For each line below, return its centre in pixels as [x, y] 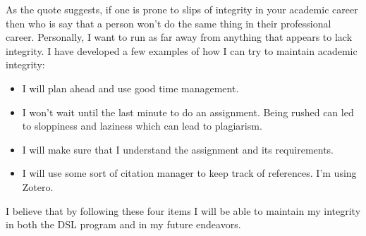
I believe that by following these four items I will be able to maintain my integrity [183, 210]
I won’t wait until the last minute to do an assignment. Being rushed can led [188, 112]
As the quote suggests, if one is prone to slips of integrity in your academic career [182, 9]
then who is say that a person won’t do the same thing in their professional [169, 23]
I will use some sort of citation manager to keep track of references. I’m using [189, 173]
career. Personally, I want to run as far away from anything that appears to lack [179, 37]
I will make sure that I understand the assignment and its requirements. [178, 149]
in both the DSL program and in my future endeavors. [123, 224]
